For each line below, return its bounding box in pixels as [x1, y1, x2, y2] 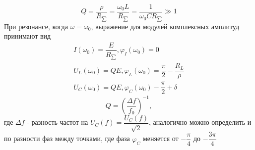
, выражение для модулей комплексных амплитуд [91, 21, 240, 31]
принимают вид [4, 31, 51, 41]
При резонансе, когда [4, 21, 68, 31]
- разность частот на [27, 117, 88, 127]
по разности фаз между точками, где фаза [4, 133, 130, 144]
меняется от [142, 133, 179, 144]
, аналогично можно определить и [148, 117, 252, 127]
